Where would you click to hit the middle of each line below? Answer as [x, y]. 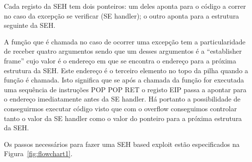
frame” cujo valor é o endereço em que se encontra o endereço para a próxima [120, 60]
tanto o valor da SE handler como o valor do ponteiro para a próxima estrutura [123, 118]
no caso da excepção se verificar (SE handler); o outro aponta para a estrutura [122, 15]
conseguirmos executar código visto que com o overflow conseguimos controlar [120, 108]
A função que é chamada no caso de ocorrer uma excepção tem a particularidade [125, 41]
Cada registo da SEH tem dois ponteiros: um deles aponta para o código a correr [125, 6]
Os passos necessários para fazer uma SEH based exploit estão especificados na [122, 144]
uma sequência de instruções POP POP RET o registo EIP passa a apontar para [125, 89]
